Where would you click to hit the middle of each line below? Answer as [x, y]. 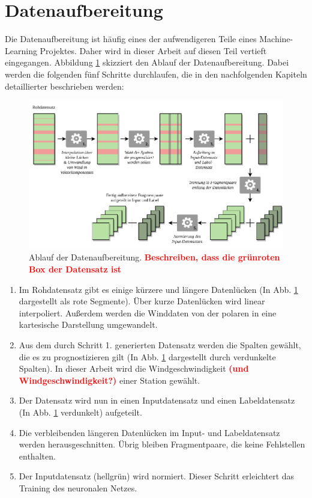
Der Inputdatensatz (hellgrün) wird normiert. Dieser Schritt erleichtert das [157, 476]
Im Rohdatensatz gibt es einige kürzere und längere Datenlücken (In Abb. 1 [158, 289]
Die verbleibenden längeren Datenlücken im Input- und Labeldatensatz [149, 432]
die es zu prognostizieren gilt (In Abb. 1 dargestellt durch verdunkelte [147, 356]
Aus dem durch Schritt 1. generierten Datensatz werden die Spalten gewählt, [160, 345]
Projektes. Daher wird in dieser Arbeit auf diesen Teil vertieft [153, 50]
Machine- [276, 39]
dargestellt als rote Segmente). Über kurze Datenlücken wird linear [142, 301]
